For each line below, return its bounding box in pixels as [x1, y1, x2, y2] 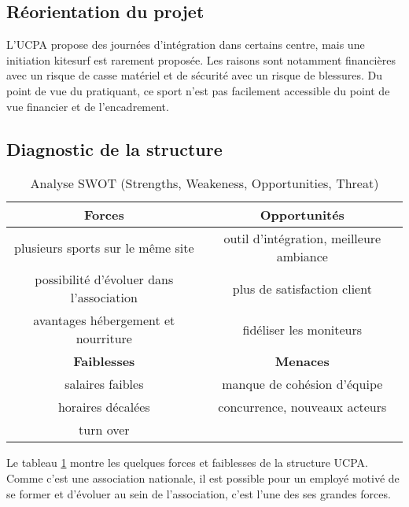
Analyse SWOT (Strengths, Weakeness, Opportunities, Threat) [30, 174, 379, 193]
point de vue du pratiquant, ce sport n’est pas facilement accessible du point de [6, 82, 390, 98]
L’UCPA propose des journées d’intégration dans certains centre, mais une [6, 36, 365, 53]
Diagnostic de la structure [6, 136, 223, 161]
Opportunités [260, 205, 345, 224]
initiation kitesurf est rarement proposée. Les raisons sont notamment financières [6, 51, 396, 68]
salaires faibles [64, 375, 144, 394]
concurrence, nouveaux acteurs [218, 398, 387, 416]
